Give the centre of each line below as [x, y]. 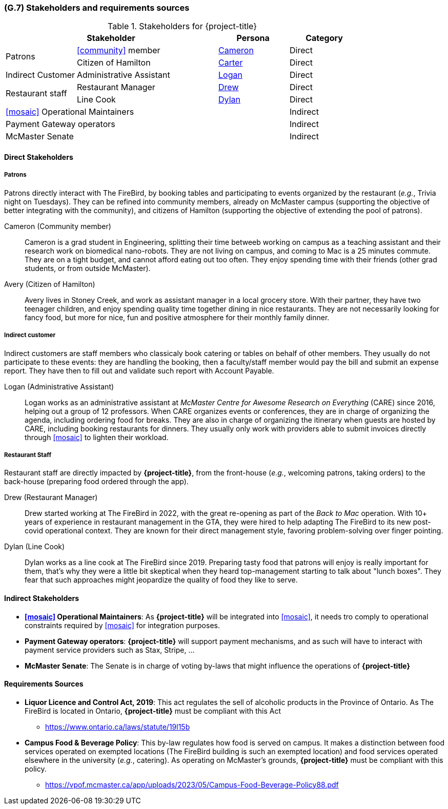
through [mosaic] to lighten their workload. [97, 437]
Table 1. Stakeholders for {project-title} [182, 26]
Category [324, 38]
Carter [231, 63]
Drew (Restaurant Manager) [51, 497]
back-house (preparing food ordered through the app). [96, 482]
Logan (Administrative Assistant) [59, 386]
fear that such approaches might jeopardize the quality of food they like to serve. [161, 580]
